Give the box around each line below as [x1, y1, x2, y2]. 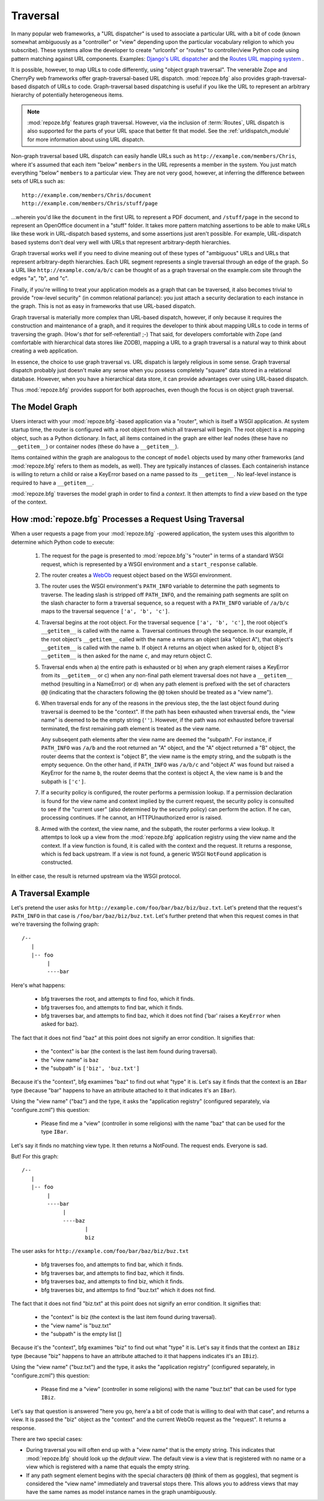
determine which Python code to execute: [11, 538, 115, 546]
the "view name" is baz [41, 1056, 99, 1063]
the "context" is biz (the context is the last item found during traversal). [41, 1314, 217, 1321]
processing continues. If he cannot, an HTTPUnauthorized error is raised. [41, 814, 223, 821]
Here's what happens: [11, 982, 66, 989]
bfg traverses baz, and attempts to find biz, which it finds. [41, 1278, 184, 1285]
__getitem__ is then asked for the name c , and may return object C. [41, 652, 212, 660]
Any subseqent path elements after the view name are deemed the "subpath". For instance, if [41, 735, 272, 743]
